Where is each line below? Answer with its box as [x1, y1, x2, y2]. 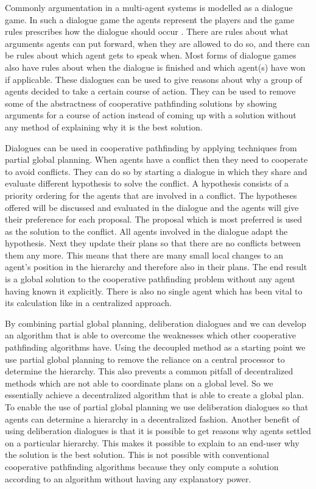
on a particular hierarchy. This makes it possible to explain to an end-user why [5, 436, 300, 449]
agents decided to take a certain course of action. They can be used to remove [5, 85, 296, 98]
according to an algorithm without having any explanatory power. [5, 472, 251, 485]
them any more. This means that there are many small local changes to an [5, 248, 283, 261]
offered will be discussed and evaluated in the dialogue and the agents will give [5, 201, 299, 213]
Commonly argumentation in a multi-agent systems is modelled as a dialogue [5, 1, 293, 13]
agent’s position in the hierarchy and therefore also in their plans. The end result [5, 260, 307, 273]
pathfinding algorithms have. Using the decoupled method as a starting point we [5, 341, 306, 354]
